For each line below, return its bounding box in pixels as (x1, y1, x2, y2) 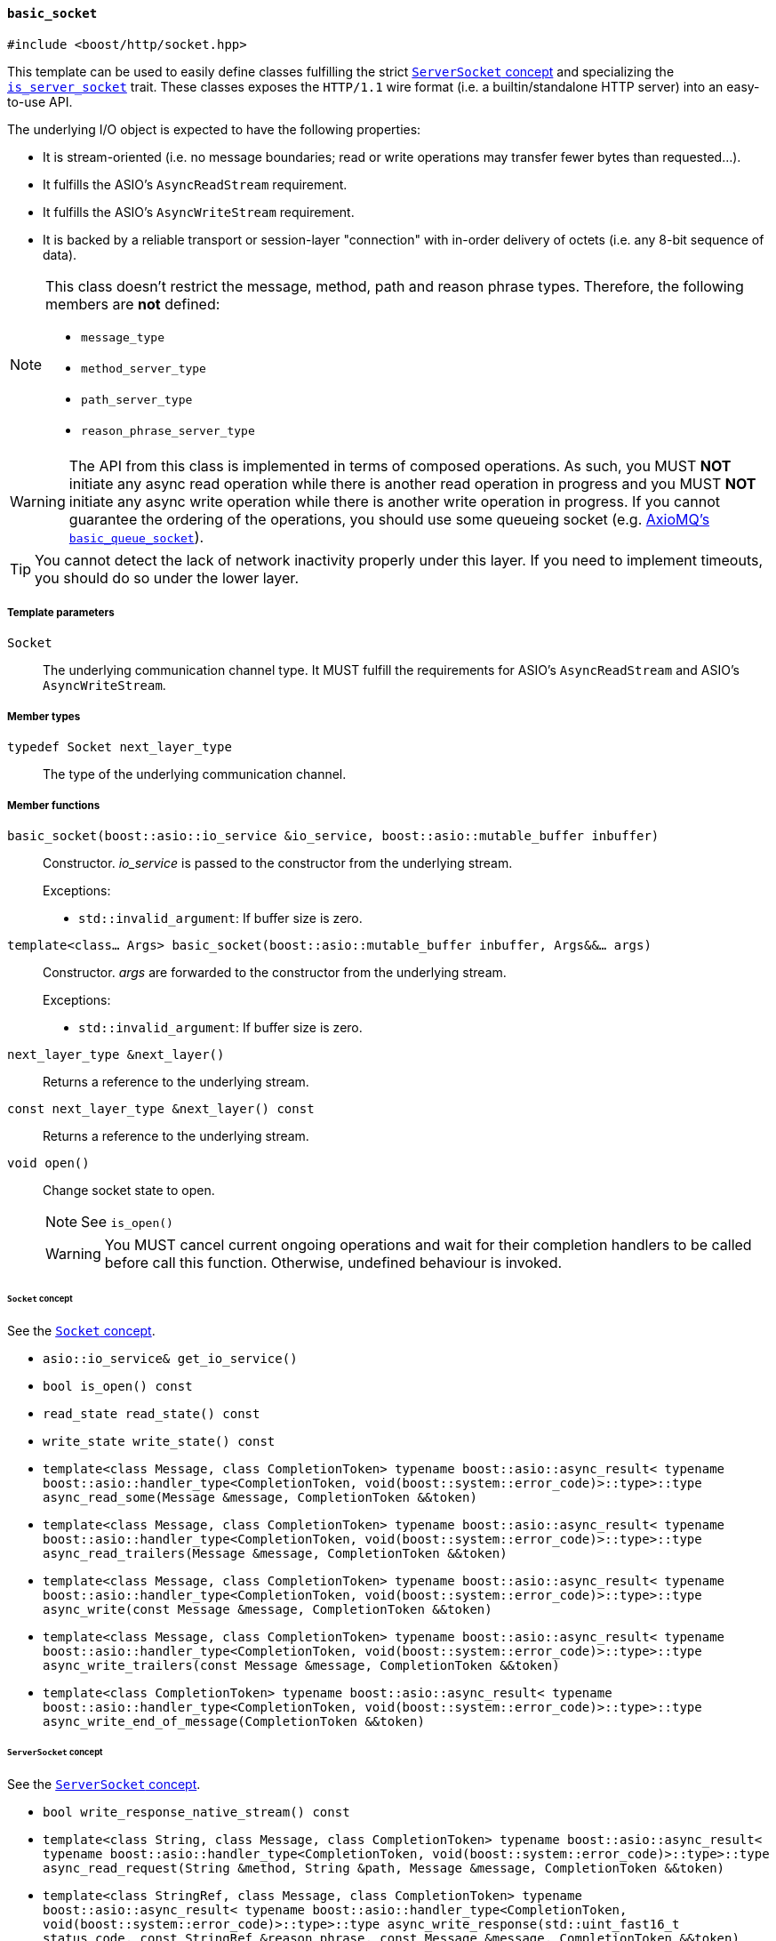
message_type (81, 330, 164, 344)
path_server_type (81, 392, 193, 406)
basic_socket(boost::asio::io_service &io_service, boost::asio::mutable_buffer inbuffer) (7, 828, 660, 843)
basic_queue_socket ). (68, 527, 204, 546)
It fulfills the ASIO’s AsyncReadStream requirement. (43, 176, 348, 192)
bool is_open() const (43, 1378, 193, 1393)
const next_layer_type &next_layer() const (7, 1101, 315, 1116)
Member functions (7, 798, 100, 812)
